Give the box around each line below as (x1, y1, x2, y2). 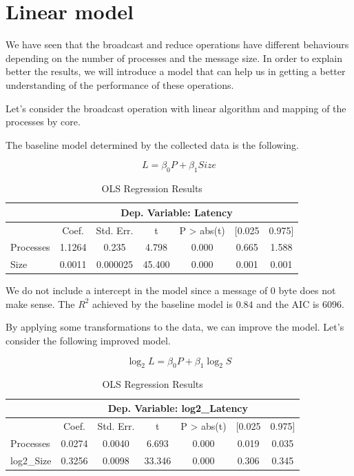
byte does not (278, 283, 336, 298)
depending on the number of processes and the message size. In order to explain (6, 50, 343, 65)
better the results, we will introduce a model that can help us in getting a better (6, 64, 346, 79)
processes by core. (6, 114, 81, 129)
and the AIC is (256, 296, 320, 311)
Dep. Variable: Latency (121, 205, 233, 219)
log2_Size (10, 453, 52, 467)
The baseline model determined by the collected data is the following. (6, 137, 300, 152)
